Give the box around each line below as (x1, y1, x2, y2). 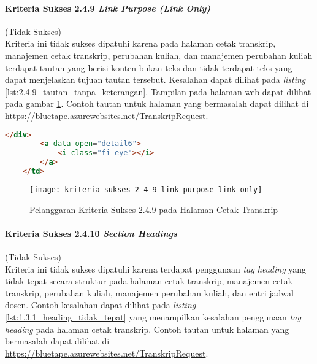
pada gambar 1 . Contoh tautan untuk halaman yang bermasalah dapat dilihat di (5, 97, 309, 110)
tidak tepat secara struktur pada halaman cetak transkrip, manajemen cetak (5, 274, 293, 287)
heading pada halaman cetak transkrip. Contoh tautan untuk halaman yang (5, 322, 289, 335)
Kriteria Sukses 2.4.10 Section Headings (5, 227, 177, 239)
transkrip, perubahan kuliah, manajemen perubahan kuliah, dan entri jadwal (5, 286, 294, 299)
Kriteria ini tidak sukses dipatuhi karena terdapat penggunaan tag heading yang (5, 262, 307, 275)
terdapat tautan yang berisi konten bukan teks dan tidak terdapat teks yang (5, 61, 292, 74)
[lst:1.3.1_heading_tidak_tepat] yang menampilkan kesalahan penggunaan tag (5, 310, 301, 323)
